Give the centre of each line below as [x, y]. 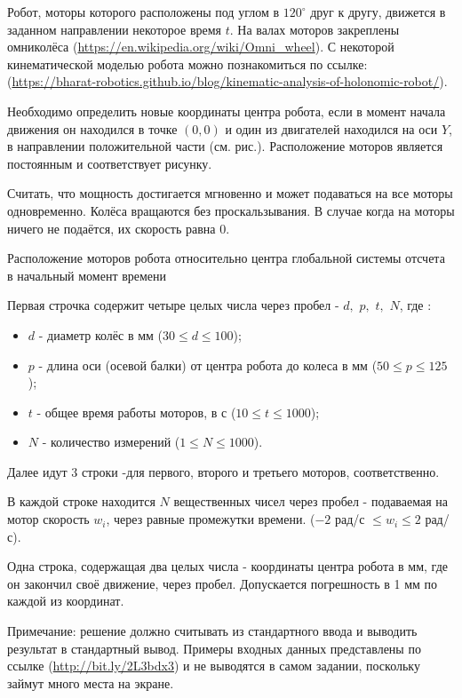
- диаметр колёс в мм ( [100, 334]
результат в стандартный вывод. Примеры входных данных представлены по [214, 648]
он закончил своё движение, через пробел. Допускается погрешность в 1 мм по [223, 583]
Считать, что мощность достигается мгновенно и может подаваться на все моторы [230, 193]
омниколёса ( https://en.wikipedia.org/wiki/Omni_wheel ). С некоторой [201, 47]
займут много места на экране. [91, 682]
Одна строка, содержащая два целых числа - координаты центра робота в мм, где [227, 566]
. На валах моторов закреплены [315, 29]
